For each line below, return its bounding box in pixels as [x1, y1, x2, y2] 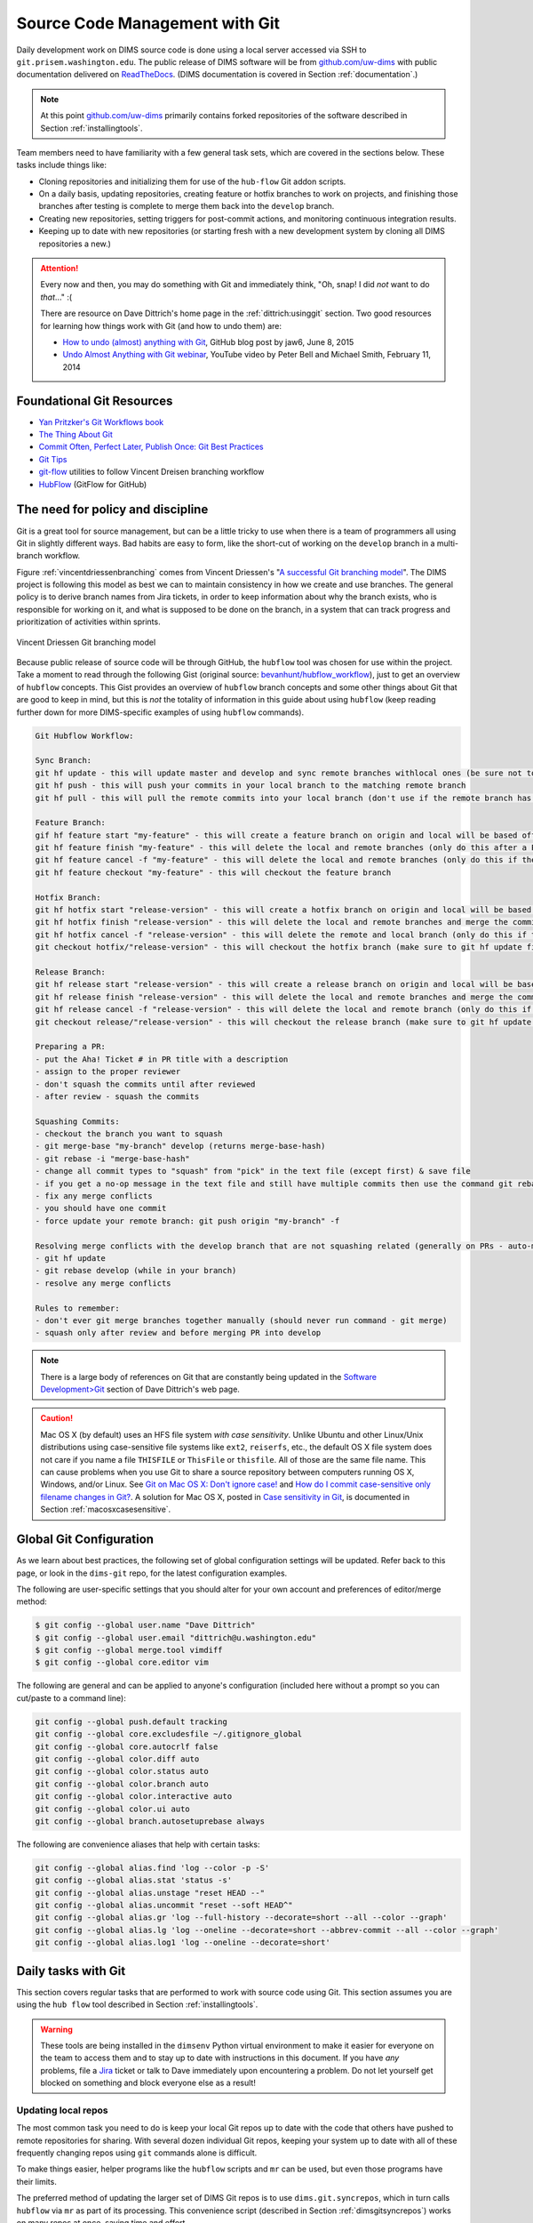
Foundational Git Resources [16, 393, 173, 408]
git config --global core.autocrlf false [35, 1741, 219, 1752]
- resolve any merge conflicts [35, 1278, 172, 1288]
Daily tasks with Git [16, 1963, 126, 1978]
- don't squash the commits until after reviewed [35, 1079, 256, 1089]
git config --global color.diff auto [35, 1754, 200, 1764]
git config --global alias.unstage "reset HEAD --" [35, 1888, 266, 1898]
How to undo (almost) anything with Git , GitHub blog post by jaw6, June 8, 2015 [62, 336, 354, 347]
